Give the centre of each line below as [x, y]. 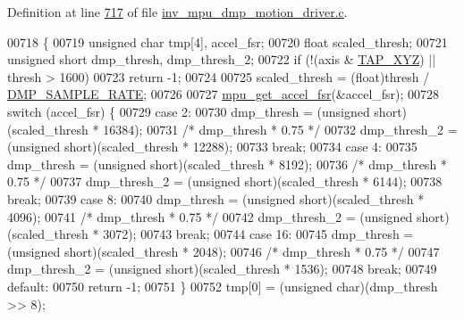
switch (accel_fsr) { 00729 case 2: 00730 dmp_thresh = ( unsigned [189, 111]
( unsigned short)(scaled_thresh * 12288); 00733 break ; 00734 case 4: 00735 [212, 147]
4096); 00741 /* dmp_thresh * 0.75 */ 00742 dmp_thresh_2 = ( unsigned [210, 216]
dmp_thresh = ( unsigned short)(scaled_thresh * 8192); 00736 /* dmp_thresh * [227, 164]
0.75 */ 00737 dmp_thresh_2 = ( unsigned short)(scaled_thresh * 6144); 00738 [225, 181]
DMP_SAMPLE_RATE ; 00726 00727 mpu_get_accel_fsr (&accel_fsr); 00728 [224, 94]
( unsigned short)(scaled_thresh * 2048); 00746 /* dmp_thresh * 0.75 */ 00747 [224, 251]
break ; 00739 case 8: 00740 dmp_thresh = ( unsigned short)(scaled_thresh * [216, 198]
